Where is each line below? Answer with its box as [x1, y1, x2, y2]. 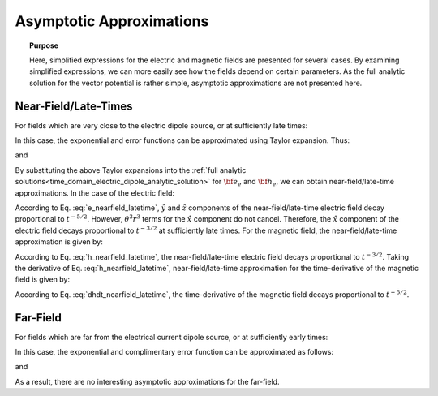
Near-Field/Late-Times [15, 99, 133, 113]
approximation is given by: [15, 237, 103, 247]
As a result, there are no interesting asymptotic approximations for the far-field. [15, 377, 280, 386]
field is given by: [15, 274, 71, 284]
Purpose [29, 41, 59, 50]
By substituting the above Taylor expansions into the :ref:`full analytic [15, 165, 247, 174]
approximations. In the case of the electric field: [15, 187, 174, 198]
